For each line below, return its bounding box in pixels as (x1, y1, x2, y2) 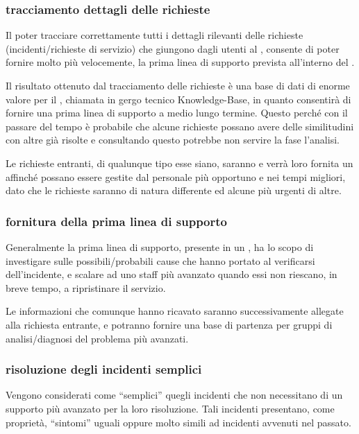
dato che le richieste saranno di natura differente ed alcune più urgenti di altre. (6, 183, 342, 198)
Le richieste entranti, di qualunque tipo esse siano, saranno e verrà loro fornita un (6, 155, 353, 170)
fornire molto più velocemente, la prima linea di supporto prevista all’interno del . (6, 55, 355, 69)
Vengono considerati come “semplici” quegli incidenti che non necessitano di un (6, 388, 343, 402)
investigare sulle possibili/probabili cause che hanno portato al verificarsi (6, 253, 315, 268)
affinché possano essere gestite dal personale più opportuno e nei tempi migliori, (6, 169, 346, 184)
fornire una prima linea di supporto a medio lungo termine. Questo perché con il (6, 105, 348, 120)
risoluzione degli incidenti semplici (6, 361, 202, 378)
